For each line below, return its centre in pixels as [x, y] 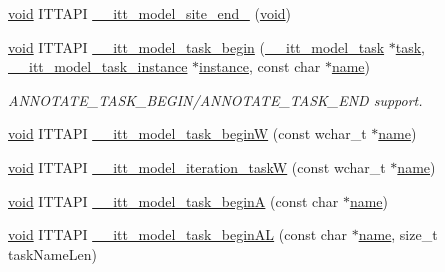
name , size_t [398, 234]
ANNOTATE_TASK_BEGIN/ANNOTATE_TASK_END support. [215, 99]
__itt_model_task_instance [98, 66]
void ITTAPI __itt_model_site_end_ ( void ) [150, 13]
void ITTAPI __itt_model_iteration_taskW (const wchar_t [197, 166]
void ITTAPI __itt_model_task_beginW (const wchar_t [187, 133]
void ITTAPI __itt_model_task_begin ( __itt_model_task [196, 46]
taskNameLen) [52, 253]
